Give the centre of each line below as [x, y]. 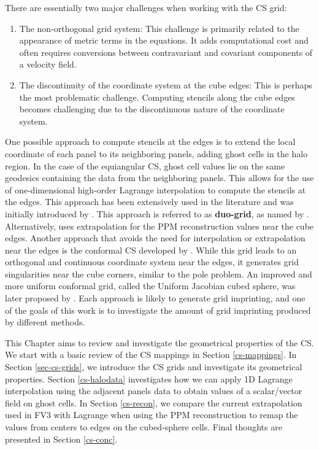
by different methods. [45, 322]
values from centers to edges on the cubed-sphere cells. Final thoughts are [144, 427]
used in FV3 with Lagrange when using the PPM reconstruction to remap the [152, 415]
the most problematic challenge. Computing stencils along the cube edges [157, 97]
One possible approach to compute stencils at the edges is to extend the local [150, 142]
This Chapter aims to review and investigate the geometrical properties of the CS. [159, 342]
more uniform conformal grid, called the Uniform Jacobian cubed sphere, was [150, 286]
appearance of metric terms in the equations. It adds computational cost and [164, 40]
